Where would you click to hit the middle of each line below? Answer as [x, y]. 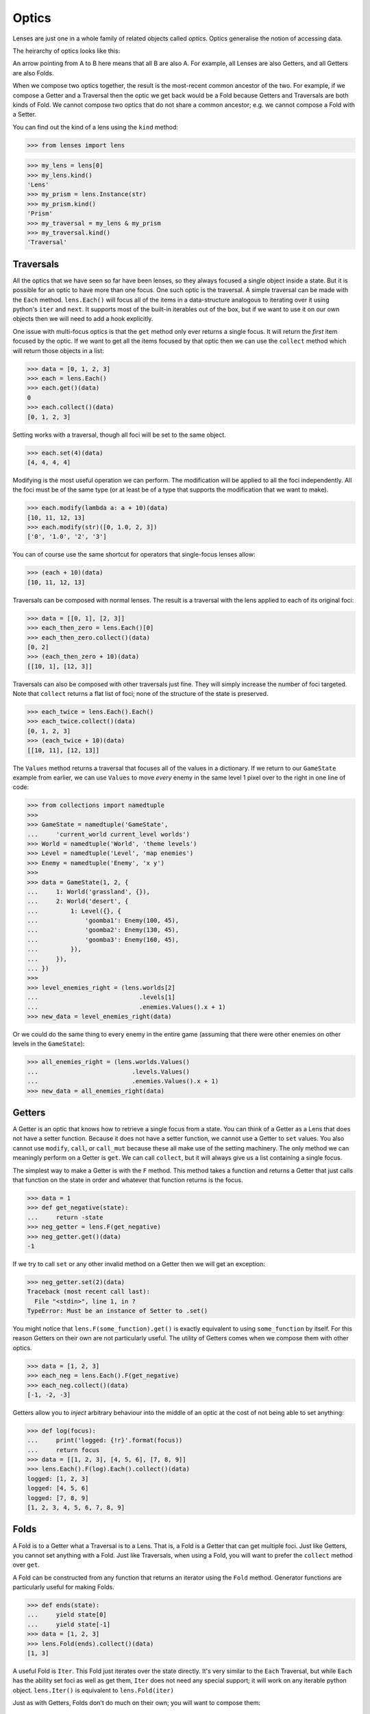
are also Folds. [33, 73]
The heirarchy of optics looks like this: [66, 51]
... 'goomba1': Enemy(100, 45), [103, 921]
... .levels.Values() [108, 1072]
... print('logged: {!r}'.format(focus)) [105, 1440]
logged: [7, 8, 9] [58, 1498]
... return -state [65, 1217]
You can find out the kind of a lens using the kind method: [95, 127]
